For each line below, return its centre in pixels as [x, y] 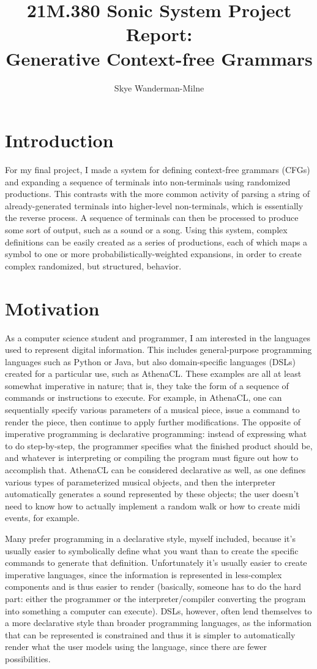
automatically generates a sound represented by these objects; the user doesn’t [152, 494]
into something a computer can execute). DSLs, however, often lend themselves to [158, 610]
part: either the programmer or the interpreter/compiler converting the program [155, 598]
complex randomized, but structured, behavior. [93, 265]
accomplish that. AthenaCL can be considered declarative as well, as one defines [155, 470]
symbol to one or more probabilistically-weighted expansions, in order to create [153, 254]
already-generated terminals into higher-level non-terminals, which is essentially [154, 205]
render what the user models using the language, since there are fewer [136, 647]
